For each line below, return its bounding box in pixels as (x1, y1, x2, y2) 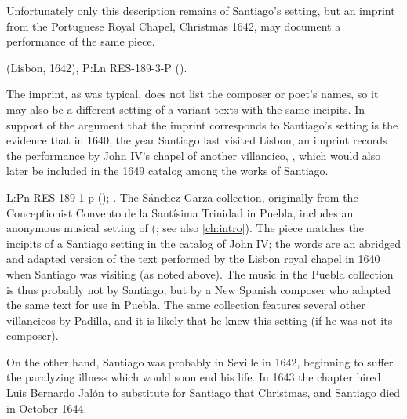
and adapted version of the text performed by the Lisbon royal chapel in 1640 (6, 250, 380, 267)
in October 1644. (6, 399, 87, 416)
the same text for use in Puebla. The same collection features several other (6, 297, 365, 313)
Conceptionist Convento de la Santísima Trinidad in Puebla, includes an (6, 204, 354, 220)
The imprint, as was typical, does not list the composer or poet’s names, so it (6, 86, 379, 102)
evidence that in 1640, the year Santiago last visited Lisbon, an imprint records (6, 132, 387, 148)
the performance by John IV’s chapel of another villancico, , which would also (6, 147, 381, 163)
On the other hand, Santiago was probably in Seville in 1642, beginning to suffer (6, 353, 394, 370)
